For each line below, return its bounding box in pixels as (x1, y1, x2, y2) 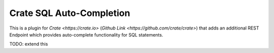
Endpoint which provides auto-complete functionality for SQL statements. (9, 31, 163, 37)
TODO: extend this (9, 41, 48, 47)
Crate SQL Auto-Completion (9, 7, 130, 18)
